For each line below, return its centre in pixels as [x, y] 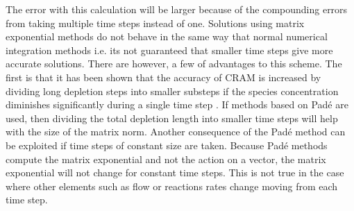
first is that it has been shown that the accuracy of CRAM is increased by [163, 77]
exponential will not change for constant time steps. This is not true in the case [175, 172]
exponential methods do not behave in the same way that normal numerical [167, 36]
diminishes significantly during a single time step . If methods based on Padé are [177, 104]
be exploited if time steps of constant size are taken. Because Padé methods [167, 145]
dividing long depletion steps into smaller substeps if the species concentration [172, 91]
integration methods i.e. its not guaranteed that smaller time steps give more [169, 50]
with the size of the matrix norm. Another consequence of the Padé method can [176, 132]
